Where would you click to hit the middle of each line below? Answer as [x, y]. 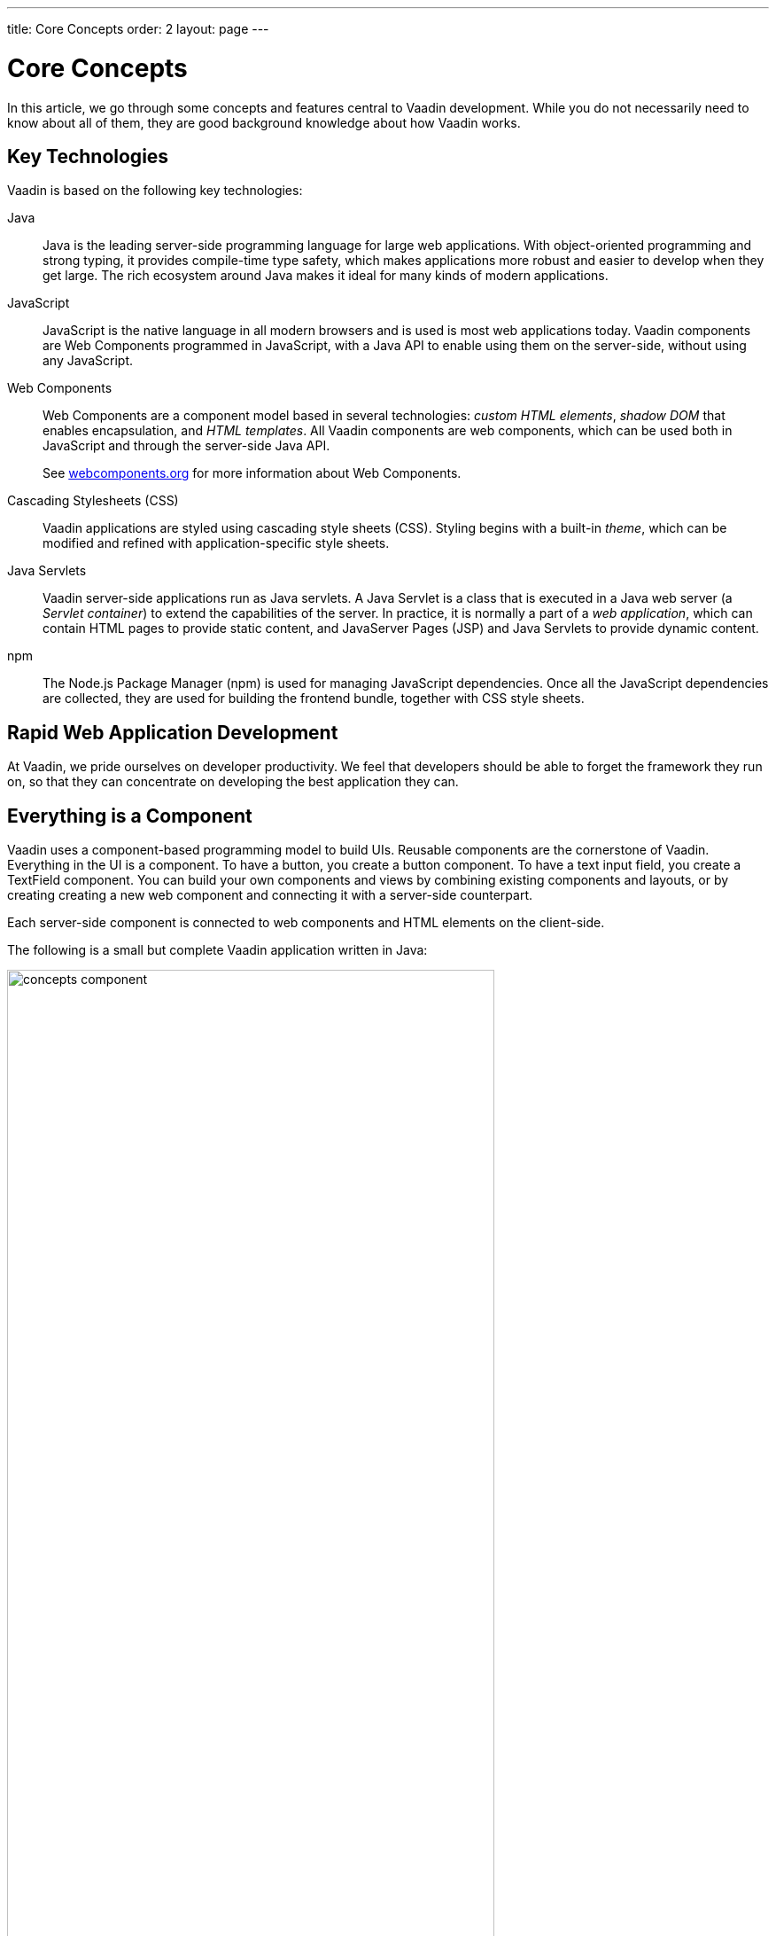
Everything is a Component [130, 816]
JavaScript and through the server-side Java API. [186, 446]
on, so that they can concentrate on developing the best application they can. [233, 782]
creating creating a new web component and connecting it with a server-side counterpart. [270, 895]
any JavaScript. [88, 361]
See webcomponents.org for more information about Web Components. [252, 473]
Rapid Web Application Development [173, 732]
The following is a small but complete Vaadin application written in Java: [217, 950]
